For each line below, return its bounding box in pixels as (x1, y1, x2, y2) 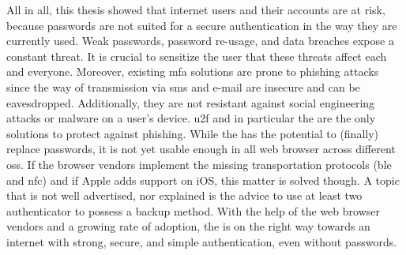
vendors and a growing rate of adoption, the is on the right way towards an (6, 218, 370, 234)
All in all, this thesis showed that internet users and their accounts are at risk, (6, 2, 385, 17)
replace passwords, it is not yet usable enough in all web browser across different (6, 141, 396, 157)
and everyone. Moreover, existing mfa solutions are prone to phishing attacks (6, 63, 379, 80)
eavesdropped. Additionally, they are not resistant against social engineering (6, 94, 375, 111)
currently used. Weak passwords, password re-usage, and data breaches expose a (6, 32, 394, 49)
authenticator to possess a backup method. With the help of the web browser (6, 202, 380, 219)
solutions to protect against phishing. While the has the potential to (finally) (6, 125, 379, 141)
